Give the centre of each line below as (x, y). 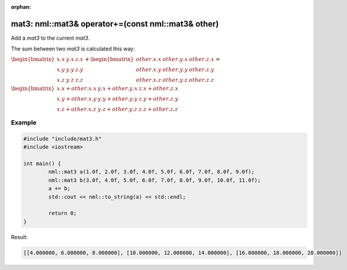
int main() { (42, 164)
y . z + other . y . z (118, 109)
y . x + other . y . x (118, 88)
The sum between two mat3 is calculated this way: (73, 49)
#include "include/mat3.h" (62, 139)
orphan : (21, 7)
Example (24, 123)
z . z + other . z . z (158, 109)
